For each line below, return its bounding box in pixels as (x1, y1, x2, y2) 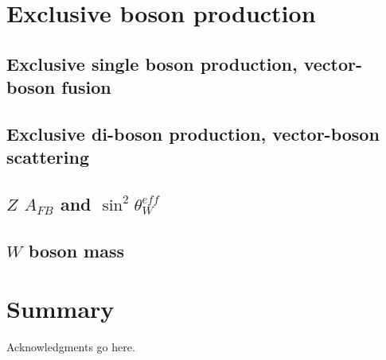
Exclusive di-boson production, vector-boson (6, 121, 380, 145)
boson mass (28, 238, 125, 262)
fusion (61, 75, 111, 99)
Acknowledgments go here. (6, 339, 135, 355)
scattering (6, 145, 89, 169)
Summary (6, 292, 115, 325)
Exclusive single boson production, (6, 51, 298, 75)
